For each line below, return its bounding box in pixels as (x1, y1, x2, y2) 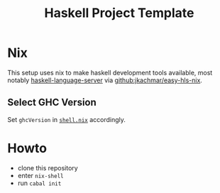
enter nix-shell (17, 171, 64, 180)
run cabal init (17, 179, 62, 187)
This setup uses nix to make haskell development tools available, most (7, 68, 213, 77)
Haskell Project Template (44, 5, 194, 21)
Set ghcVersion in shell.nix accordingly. (7, 115, 126, 123)
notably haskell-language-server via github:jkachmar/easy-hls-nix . (7, 76, 202, 84)
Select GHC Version (7, 96, 97, 109)
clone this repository (17, 163, 78, 172)
